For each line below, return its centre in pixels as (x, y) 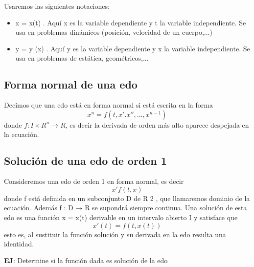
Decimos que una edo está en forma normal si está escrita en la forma (108, 105)
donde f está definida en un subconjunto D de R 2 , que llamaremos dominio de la (127, 198)
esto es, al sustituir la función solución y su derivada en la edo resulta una (115, 234)
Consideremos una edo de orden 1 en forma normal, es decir (94, 181)
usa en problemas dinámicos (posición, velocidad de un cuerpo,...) (114, 32)
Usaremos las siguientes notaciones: (57, 6)
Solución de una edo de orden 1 (85, 161)
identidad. (19, 244)
